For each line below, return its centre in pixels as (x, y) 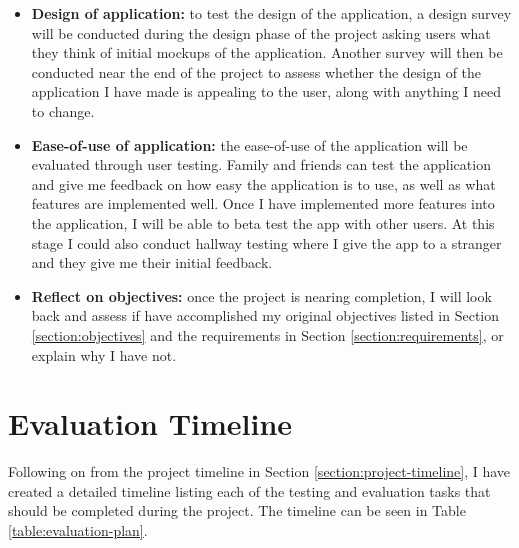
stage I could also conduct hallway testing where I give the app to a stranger (266, 242)
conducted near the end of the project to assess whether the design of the (256, 71)
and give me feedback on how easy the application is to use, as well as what (263, 183)
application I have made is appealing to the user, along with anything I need (266, 91)
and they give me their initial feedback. (152, 262)
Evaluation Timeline (150, 423)
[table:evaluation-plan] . (78, 530)
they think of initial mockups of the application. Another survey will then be (267, 52)
